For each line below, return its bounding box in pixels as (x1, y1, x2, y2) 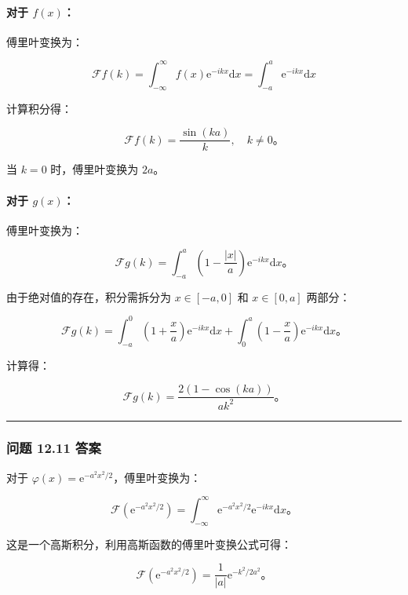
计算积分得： (6, 100, 72, 116)
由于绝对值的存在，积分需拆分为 (6, 288, 171, 305)
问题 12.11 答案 (6, 438, 101, 458)
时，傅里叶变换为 (50, 161, 139, 177)
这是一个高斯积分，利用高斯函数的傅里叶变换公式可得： (6, 535, 292, 552)
